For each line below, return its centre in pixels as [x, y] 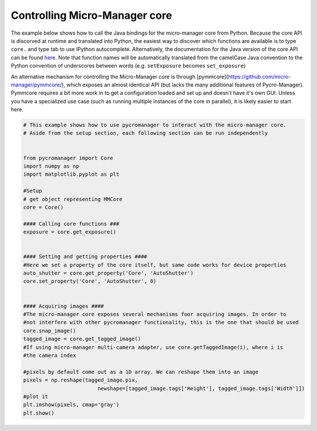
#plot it [36, 396]
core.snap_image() [50, 330]
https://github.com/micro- [259, 76]
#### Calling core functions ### [71, 224]
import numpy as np [51, 166]
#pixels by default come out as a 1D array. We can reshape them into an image [141, 372]
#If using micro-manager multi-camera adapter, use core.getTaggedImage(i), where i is [153, 347]
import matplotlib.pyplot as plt [71, 174]
